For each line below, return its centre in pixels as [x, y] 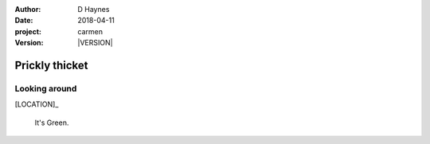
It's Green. [52, 123]
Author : [28, 9]
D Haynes [94, 9]
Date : [24, 21]
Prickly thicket [51, 65]
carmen [90, 31]
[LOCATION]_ [37, 104]
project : [28, 31]
